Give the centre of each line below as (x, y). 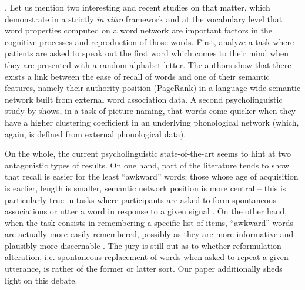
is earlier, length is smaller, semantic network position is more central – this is (145, 188)
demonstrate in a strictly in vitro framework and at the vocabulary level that (144, 18)
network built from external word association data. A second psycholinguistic (144, 99)
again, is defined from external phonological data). (95, 134)
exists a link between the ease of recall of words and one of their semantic (137, 76)
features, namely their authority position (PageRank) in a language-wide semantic (153, 88)
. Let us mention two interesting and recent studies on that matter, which (138, 7)
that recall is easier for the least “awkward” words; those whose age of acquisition (152, 176)
